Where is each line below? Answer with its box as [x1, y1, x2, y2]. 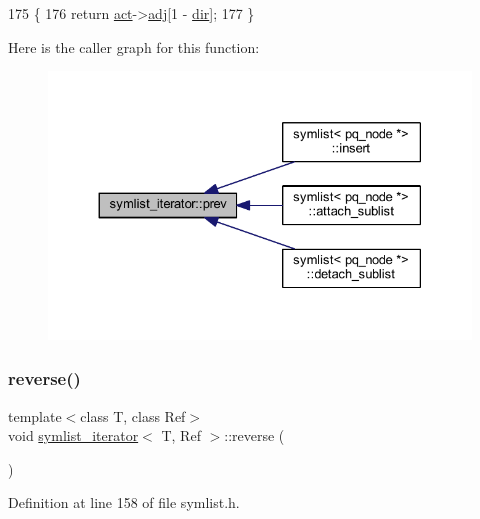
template [8, 405, 62, 426]
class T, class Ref [80, 405, 186, 426]
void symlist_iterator [8, 425, 139, 446]
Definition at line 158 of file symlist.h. [8, 492, 240, 513]
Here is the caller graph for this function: [8, 36, 260, 57]
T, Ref [161, 425, 201, 446]
